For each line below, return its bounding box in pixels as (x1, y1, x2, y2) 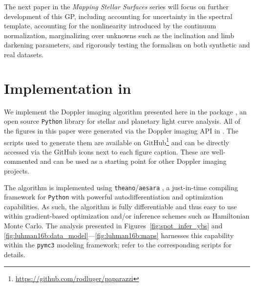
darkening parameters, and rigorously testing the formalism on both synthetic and (4, 40, 250, 50)
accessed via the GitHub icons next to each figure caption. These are (4, 146, 210, 156)
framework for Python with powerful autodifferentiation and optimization (4, 192, 223, 202)
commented (4, 156, 38, 166)
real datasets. (4, 49, 44, 59)
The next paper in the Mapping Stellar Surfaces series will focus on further (4, 1, 229, 11)
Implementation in (4, 78, 131, 98)
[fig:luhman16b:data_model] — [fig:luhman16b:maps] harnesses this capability (4, 230, 234, 240)
